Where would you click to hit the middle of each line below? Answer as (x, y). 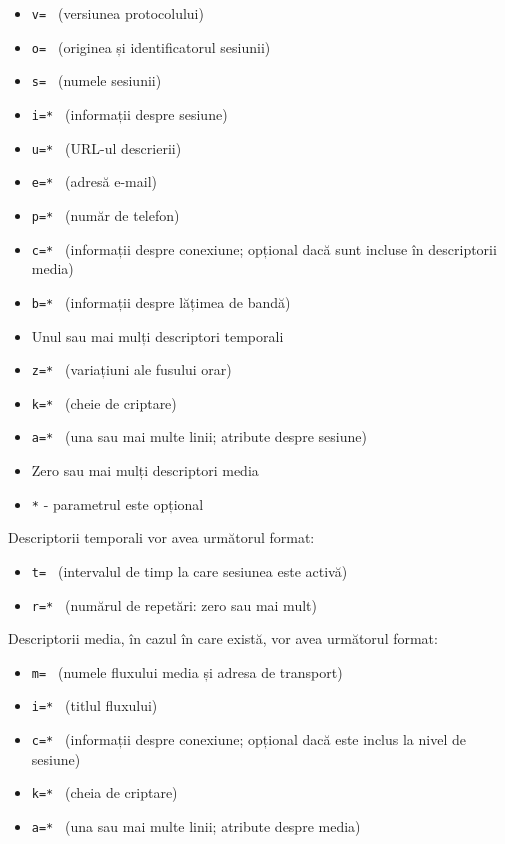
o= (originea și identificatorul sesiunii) (151, 46)
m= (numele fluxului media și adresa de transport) (187, 671)
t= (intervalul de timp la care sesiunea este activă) (189, 570)
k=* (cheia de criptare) (104, 792)
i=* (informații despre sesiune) (129, 113)
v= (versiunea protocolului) (117, 13)
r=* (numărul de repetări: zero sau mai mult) (174, 604)
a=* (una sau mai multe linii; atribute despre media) (196, 826)
